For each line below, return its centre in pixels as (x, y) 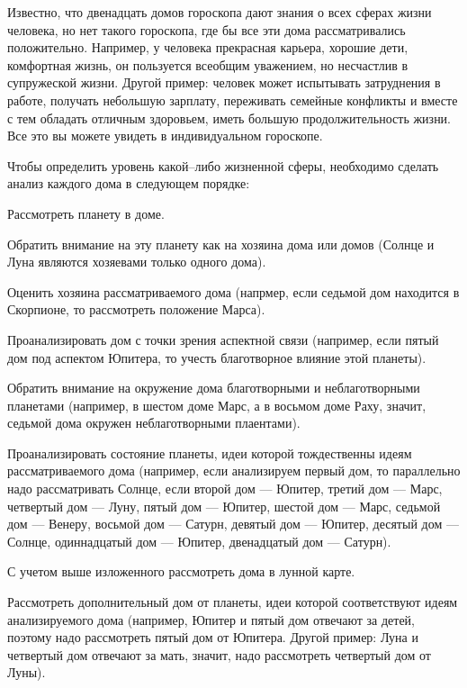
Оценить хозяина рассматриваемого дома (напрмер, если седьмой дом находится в (233, 291)
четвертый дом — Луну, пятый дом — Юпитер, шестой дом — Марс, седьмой (224, 506)
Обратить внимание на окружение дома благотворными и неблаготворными (214, 388)
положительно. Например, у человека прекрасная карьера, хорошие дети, (208, 47)
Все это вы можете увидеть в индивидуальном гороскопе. (165, 136)
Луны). (27, 672)
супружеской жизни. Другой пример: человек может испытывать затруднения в (224, 82)
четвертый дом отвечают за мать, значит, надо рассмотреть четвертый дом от (219, 654)
